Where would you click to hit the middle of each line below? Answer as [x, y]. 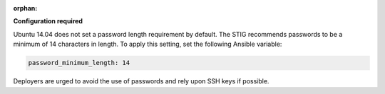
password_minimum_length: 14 [79, 63]
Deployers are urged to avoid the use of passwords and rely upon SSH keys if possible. [141, 81]
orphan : [25, 8]
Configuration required [48, 21]
